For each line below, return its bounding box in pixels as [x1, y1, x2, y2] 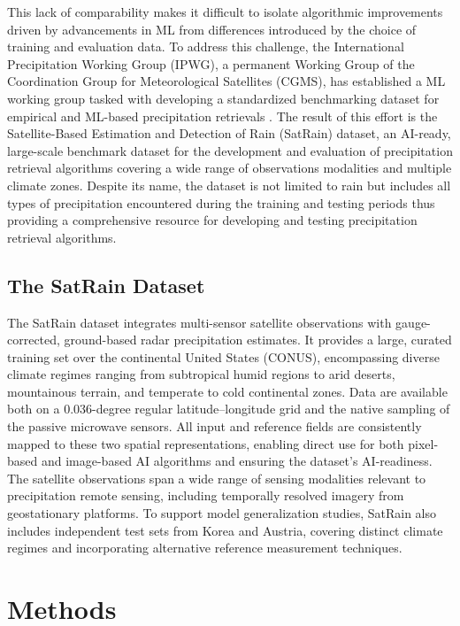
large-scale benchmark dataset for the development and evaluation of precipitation [7, 141, 453, 159]
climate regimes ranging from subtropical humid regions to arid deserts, [7, 365, 395, 383]
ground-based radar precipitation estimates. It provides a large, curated [64, 330, 452, 349]
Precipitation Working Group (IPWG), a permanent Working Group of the [7, 54, 415, 73]
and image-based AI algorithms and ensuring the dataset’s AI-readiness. [41, 452, 433, 470]
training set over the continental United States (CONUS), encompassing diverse [7, 347, 440, 366]
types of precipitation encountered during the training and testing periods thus [7, 193, 435, 212]
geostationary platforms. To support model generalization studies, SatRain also [7, 504, 437, 522]
